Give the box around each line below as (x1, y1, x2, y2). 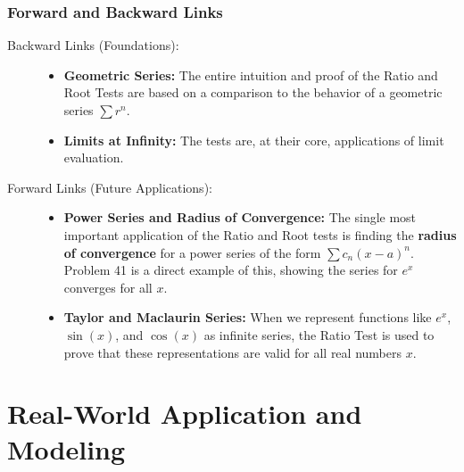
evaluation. (63, 148, 124, 167)
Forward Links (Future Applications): (7, 178, 212, 196)
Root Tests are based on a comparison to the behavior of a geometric (63, 83, 443, 102)
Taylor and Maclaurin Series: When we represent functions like (63, 308, 432, 327)
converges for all (63, 277, 153, 296)
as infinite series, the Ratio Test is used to (203, 325, 435, 344)
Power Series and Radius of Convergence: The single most (63, 208, 417, 227)
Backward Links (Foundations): (7, 36, 179, 54)
